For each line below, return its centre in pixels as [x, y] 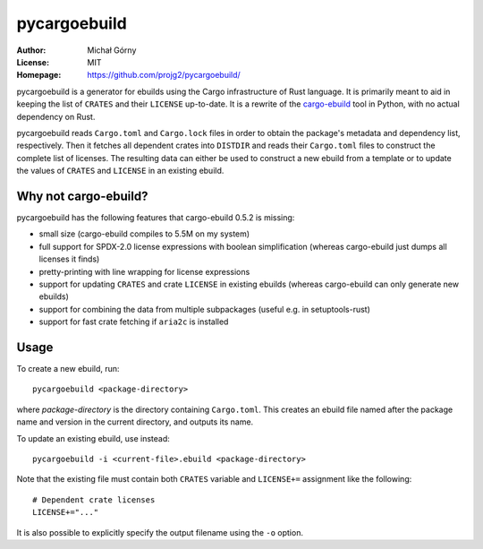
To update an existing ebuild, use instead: [93, 438]
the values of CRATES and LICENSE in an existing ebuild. [120, 171]
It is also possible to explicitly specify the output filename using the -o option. [160, 532]
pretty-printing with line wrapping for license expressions [144, 271]
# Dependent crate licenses [94, 500]
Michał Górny [112, 50]
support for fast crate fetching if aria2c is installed [134, 322]
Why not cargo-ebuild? [82, 196]
